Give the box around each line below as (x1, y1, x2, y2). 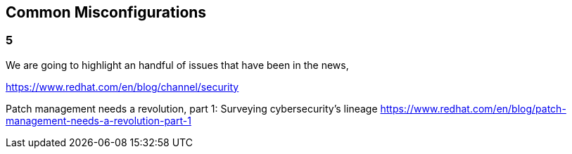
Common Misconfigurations (6, 4, 207, 21)
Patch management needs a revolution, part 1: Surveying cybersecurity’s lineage (6, 102, 378, 115)
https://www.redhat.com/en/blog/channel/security (6, 80, 239, 93)
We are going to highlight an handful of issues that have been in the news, (6, 58, 349, 71)
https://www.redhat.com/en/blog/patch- (380, 102, 566, 115)
